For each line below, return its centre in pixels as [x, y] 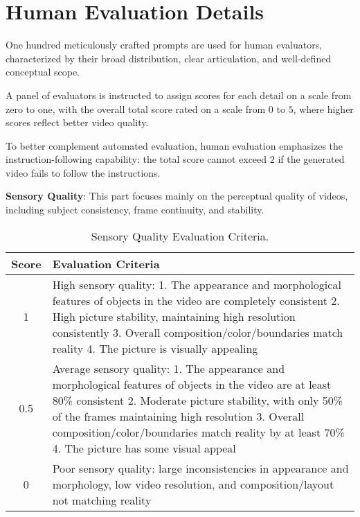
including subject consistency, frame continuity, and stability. [135, 210]
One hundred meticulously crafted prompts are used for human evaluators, [164, 45]
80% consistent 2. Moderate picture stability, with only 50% [198, 400]
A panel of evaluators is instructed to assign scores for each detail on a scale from [179, 95]
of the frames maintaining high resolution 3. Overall [178, 416]
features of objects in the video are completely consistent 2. [196, 300]
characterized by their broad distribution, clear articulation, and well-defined [169, 58]
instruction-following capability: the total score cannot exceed [136, 159]
